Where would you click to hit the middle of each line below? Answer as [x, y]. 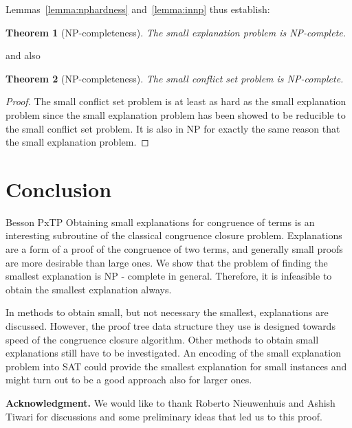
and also [23, 55]
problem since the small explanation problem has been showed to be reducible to [176, 114]
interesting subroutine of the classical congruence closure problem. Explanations [174, 235]
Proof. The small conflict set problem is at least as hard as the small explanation [176, 101]
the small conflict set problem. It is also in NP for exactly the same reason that [173, 128]
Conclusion [59, 189]
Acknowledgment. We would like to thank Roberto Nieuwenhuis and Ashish [170, 403]
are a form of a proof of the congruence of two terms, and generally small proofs [174, 249]
